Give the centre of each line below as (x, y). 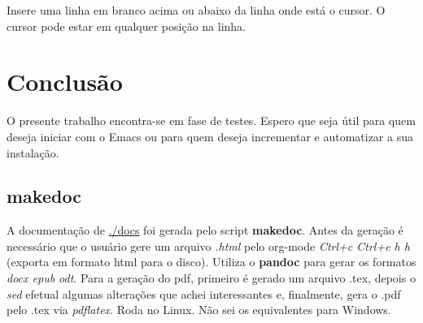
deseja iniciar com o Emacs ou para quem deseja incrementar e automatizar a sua (210, 136)
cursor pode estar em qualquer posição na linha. (126, 26)
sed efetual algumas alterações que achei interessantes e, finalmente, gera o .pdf (204, 293)
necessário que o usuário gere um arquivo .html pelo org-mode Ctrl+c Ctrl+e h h (208, 245)
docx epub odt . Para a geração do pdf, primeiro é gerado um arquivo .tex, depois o (211, 278)
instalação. (33, 152)
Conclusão (65, 82)
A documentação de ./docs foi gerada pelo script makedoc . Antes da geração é (205, 230)
